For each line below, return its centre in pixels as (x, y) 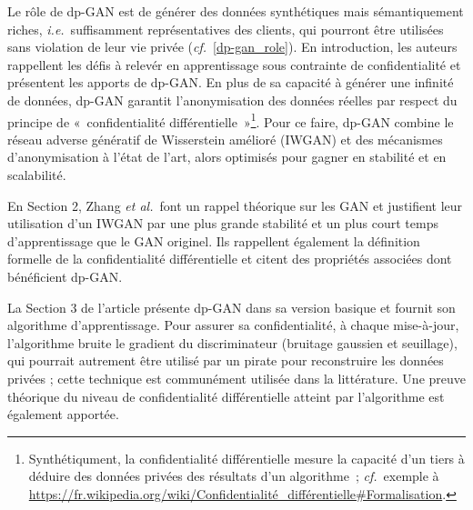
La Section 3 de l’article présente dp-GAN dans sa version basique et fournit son (231, 307)
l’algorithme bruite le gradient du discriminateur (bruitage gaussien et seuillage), (232, 342)
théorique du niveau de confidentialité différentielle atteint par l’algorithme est (226, 396)
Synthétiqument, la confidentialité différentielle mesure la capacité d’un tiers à (247, 458)
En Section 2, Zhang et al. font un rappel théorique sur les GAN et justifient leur (235, 205)
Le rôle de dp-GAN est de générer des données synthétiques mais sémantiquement (236, 11)
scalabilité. (37, 175)
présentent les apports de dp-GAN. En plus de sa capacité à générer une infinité (231, 82)
